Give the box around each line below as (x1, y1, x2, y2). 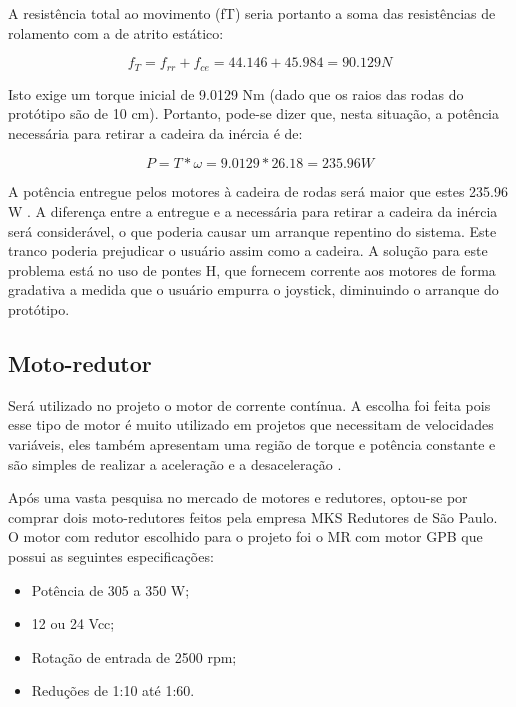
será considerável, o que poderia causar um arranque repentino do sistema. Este (8, 220, 497, 241)
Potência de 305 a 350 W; (31, 579, 190, 600)
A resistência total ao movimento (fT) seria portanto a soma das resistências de (8, 3, 496, 23)
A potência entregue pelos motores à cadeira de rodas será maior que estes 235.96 (8, 181, 508, 202)
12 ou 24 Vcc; (31, 613, 115, 634)
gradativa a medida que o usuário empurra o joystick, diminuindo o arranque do (8, 279, 499, 300)
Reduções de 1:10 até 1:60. (31, 680, 195, 701)
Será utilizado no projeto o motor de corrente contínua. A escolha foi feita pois (8, 394, 491, 415)
